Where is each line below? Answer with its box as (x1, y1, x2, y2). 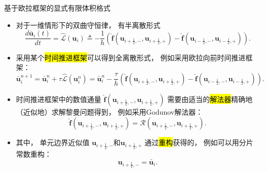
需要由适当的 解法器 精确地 (167, 93, 253, 104)
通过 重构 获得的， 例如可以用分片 (144, 137, 253, 148)
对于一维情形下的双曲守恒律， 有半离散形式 (16, 19, 161, 30)
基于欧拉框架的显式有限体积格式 (4, 3, 110, 13)
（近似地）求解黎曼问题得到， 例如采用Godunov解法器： (16, 106, 203, 117)
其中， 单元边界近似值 (16, 137, 90, 148)
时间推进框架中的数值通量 (16, 93, 101, 104)
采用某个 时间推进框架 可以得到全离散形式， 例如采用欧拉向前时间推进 (16, 52, 246, 62)
